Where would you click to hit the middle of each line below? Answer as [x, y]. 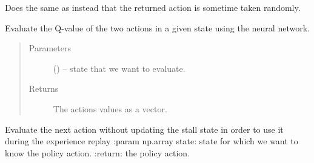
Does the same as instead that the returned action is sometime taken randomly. [153, 7]
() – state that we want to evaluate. [119, 68]
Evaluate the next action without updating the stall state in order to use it [144, 129]
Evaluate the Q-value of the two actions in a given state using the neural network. [157, 27]
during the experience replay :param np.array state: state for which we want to [152, 141]
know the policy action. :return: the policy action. [98, 152]
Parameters [50, 48]
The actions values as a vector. [110, 108]
